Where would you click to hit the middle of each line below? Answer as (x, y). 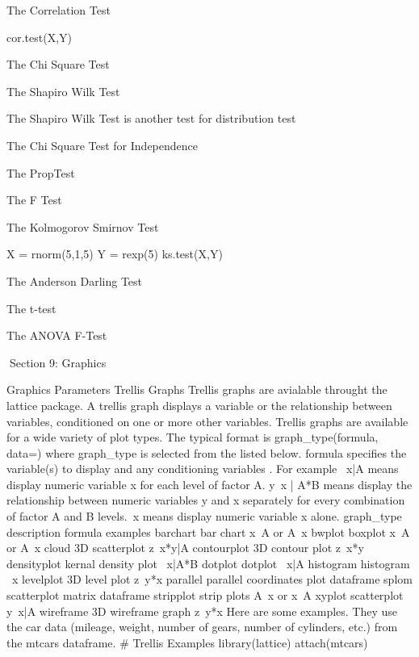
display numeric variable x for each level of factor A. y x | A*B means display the (209, 484)
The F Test (34, 200)
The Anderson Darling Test (75, 280)
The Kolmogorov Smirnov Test (83, 226)
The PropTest (41, 172)
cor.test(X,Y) (40, 37)
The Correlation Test (59, 10)
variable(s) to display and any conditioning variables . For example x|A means (203, 469)
